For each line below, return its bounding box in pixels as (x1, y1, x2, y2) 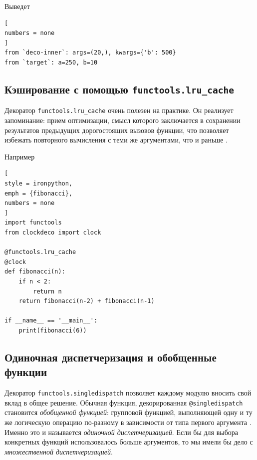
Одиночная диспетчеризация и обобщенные (4, 349, 217, 364)
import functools (4, 219, 62, 226)
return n (33, 287, 62, 295)
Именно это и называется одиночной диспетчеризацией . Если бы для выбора (4, 426, 239, 437)
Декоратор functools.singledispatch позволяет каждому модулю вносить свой (4, 387, 252, 398)
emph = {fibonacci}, (4, 189, 73, 197)
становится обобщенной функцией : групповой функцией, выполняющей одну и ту (4, 407, 253, 417)
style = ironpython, (4, 179, 73, 187)
